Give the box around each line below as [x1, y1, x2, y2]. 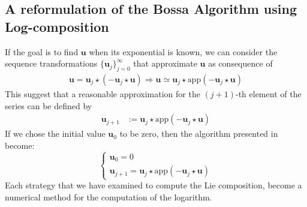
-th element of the [235, 88, 302, 100]
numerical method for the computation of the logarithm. [5, 191, 212, 203]
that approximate [133, 57, 197, 70]
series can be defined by [5, 99, 92, 112]
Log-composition [5, 17, 109, 35]
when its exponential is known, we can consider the [89, 45, 278, 58]
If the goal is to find [5, 45, 79, 58]
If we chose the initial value [5, 127, 106, 140]
